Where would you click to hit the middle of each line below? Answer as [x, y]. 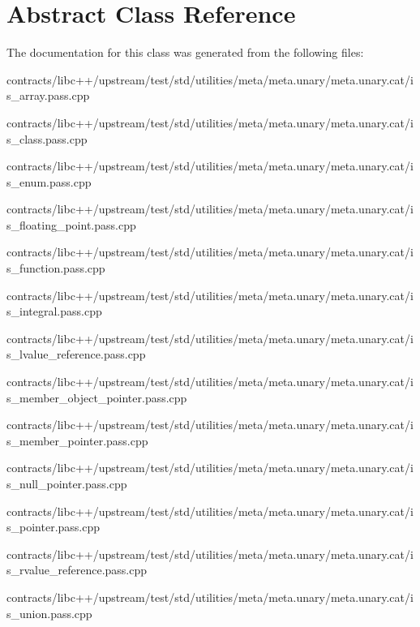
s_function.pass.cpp [56, 268]
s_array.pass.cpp [48, 95]
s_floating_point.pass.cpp [71, 224]
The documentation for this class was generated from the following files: [185, 52]
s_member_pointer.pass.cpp [77, 440]
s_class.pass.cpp [47, 138]
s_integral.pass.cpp [54, 311]
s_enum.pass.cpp [49, 181]
